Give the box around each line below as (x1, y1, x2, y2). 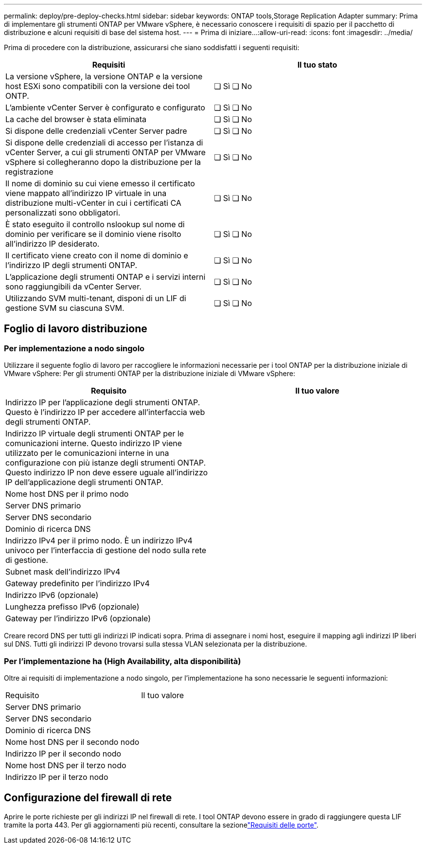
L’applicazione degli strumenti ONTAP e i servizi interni (5, 272, 206, 282)
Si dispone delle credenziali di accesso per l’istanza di (5, 138, 203, 147)
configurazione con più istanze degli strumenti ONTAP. (5, 458, 206, 468)
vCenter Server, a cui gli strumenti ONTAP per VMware (5, 147, 206, 157)
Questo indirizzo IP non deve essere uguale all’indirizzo (5, 468, 208, 478)
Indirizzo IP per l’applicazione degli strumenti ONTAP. (5, 397, 200, 408)
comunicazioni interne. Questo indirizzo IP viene (5, 438, 182, 449)
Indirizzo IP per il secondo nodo (5, 748, 122, 758)
